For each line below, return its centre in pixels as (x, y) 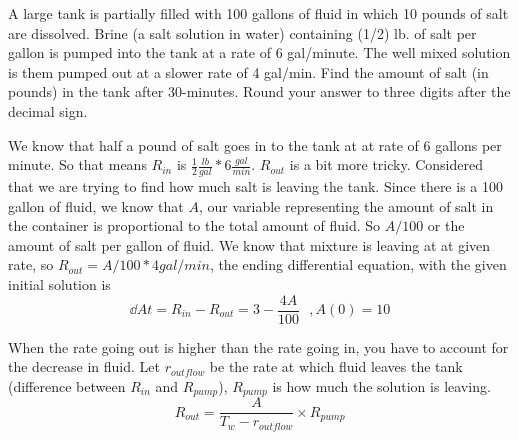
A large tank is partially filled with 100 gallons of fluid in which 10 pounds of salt (258, 13)
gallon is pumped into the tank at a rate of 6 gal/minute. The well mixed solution (259, 52)
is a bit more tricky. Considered (386, 164)
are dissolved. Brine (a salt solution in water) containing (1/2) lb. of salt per (242, 32)
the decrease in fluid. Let (84, 366)
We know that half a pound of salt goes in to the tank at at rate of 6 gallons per (255, 144)
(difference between (67, 385)
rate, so (31, 264)
